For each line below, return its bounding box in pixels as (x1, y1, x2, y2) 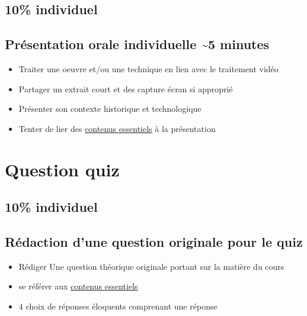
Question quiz (5, 157, 120, 181)
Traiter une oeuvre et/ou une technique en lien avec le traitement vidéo (18, 62, 279, 75)
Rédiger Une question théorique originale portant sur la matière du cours (18, 260, 284, 272)
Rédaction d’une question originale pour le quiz (5, 232, 303, 250)
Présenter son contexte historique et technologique (18, 102, 202, 115)
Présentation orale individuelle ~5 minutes (5, 35, 270, 53)
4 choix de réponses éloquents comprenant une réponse (18, 299, 218, 312)
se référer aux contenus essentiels (18, 280, 138, 292)
